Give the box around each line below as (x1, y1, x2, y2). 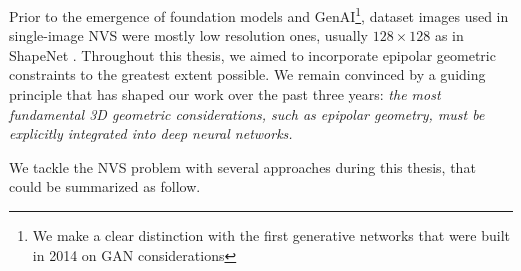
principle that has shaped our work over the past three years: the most (9, 84, 441, 105)
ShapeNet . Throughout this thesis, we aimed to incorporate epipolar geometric (9, 44, 496, 65)
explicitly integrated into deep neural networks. (9, 123, 293, 144)
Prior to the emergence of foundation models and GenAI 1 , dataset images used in (9, 3, 509, 26)
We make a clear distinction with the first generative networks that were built (32, 225, 510, 245)
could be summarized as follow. (9, 176, 201, 197)
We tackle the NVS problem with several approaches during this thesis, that (9, 156, 476, 177)
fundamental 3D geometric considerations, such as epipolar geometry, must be (9, 103, 485, 124)
